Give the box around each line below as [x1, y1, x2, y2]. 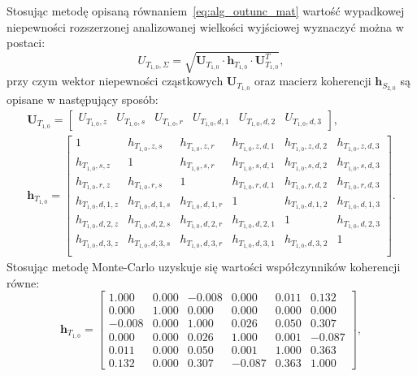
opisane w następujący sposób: [7, 91, 159, 108]
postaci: [7, 34, 46, 51]
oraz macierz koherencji [254, 72, 371, 89]
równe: [7, 274, 40, 291]
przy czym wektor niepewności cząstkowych [7, 72, 224, 89]
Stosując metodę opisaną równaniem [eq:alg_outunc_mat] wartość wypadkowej [7, 2, 405, 19]
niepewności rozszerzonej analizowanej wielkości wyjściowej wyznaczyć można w [7, 18, 404, 35]
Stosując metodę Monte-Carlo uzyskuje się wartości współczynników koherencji [7, 258, 401, 275]
